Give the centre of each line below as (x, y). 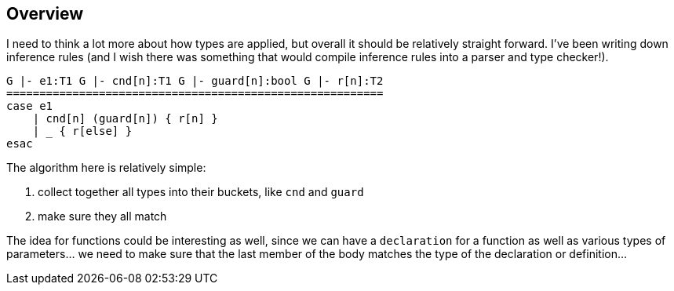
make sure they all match (102, 216)
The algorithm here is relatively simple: (106, 168)
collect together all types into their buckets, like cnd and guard (201, 192)
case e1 (30, 106)
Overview (45, 14)
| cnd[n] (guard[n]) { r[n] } (125, 119)
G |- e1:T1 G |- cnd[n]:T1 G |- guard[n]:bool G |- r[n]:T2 (195, 81)
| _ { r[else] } (82, 131)
